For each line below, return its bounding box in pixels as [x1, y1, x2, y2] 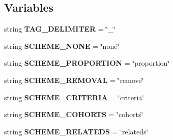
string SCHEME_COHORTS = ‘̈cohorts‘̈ [4, 109, 143, 120]
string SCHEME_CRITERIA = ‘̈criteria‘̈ [4, 92, 145, 102]
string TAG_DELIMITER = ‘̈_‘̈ [4, 23, 116, 34]
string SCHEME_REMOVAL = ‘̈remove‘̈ [4, 74, 144, 85]
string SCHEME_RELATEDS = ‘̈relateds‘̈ [4, 126, 149, 136]
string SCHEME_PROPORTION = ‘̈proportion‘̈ [4, 58, 170, 68]
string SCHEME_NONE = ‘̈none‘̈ [4, 40, 120, 51]
